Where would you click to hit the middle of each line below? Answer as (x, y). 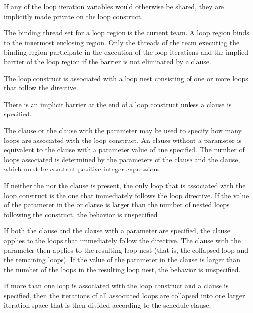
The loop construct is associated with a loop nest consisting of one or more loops (126, 78)
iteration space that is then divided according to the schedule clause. (108, 305)
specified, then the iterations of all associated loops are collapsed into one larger (125, 295)
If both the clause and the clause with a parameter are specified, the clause (117, 231)
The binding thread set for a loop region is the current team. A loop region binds (126, 33)
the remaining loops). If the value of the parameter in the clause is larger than (122, 260)
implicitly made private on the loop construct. (74, 16)
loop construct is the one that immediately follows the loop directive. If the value (126, 195)
